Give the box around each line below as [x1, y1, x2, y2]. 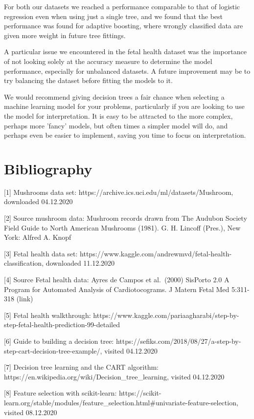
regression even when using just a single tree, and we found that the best [4, 11, 223, 21]
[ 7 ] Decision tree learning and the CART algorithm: [4, 362, 159, 372]
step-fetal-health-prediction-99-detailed [4, 319, 120, 330]
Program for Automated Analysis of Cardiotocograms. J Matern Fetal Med [4, 284, 230, 294]
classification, [4, 258, 44, 268]
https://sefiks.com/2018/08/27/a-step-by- [115, 335, 241, 346]
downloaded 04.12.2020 [4, 196, 73, 207]
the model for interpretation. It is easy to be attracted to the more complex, [4, 110, 233, 121]
